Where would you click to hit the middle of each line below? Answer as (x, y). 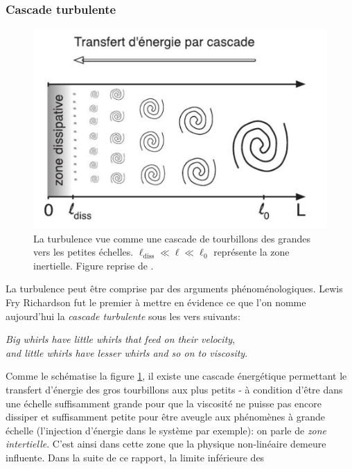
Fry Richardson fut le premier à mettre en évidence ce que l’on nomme (156, 302)
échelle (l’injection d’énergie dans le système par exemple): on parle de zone (166, 430)
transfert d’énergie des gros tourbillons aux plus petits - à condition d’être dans (174, 389)
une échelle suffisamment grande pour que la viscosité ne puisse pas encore (164, 403)
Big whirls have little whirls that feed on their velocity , (121, 339)
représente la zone (252, 252)
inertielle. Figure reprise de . (94, 265)
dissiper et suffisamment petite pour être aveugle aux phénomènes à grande (165, 417)
